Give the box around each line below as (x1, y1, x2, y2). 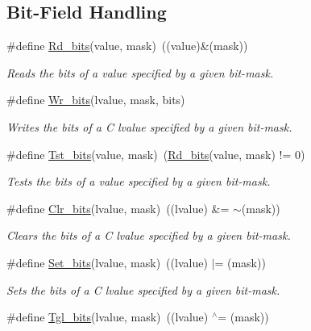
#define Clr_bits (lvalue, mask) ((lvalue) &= (6, 199, 230, 216)
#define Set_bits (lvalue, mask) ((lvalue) (6, 253, 208, 270)
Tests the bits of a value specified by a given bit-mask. (6, 173, 271, 190)
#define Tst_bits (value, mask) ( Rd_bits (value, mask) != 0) (6, 145, 305, 162)
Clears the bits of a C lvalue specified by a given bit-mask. (6, 227, 291, 244)
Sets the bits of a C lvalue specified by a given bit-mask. (6, 281, 280, 298)
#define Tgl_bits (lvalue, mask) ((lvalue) (6, 308, 209, 325)
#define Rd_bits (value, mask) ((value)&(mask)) (6, 37, 248, 54)
